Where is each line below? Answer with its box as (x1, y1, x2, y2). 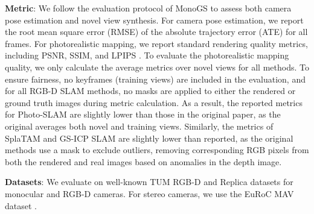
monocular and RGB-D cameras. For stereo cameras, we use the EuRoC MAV (5, 187, 294, 200)
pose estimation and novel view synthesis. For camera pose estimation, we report (5, 13, 304, 26)
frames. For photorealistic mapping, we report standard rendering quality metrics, (5, 37, 308, 49)
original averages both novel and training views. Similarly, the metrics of (5, 119, 274, 132)
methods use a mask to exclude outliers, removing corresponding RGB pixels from (5, 143, 309, 156)
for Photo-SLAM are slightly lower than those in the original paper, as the (5, 108, 281, 121)
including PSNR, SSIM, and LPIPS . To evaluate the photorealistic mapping (5, 49, 289, 61)
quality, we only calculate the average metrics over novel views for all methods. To (5, 60, 309, 73)
